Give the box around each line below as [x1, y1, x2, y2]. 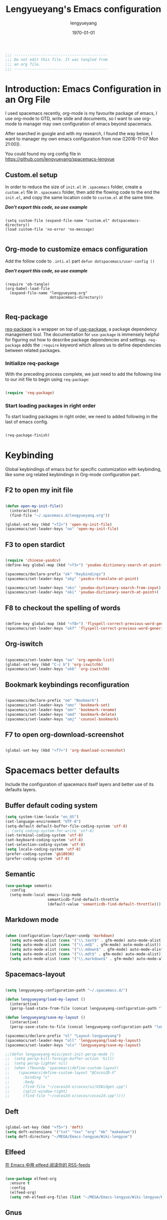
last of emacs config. [5, 419, 49, 425]
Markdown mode [5, 915, 59, 924]
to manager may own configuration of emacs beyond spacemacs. [18, 121, 153, 127]
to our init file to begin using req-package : [5, 376, 89, 382]
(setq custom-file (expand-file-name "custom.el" [5, 218, 110, 223]
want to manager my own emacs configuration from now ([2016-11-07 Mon [5, 136, 159, 142]
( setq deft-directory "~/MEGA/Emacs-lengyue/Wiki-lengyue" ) [5, 1134, 133, 1139]
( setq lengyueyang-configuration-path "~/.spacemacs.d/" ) [5, 987, 128, 993]
